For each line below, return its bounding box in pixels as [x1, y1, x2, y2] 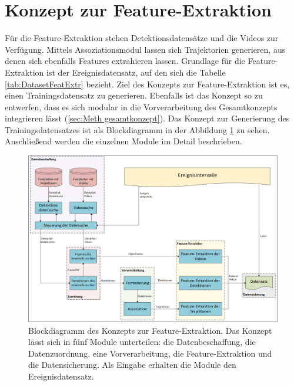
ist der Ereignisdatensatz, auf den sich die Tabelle [46, 66, 226, 78]
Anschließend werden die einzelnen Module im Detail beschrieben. [5, 135, 242, 147]
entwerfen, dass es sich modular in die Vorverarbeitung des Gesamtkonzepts [5, 100, 278, 113]
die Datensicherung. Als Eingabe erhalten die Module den [28, 358, 236, 371]
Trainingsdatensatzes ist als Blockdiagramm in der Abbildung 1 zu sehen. [5, 123, 270, 136]
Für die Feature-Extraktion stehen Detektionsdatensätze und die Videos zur [5, 32, 279, 44]
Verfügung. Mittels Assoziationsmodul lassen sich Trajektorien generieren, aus [5, 43, 286, 55]
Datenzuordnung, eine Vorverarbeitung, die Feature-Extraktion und [28, 347, 272, 359]
